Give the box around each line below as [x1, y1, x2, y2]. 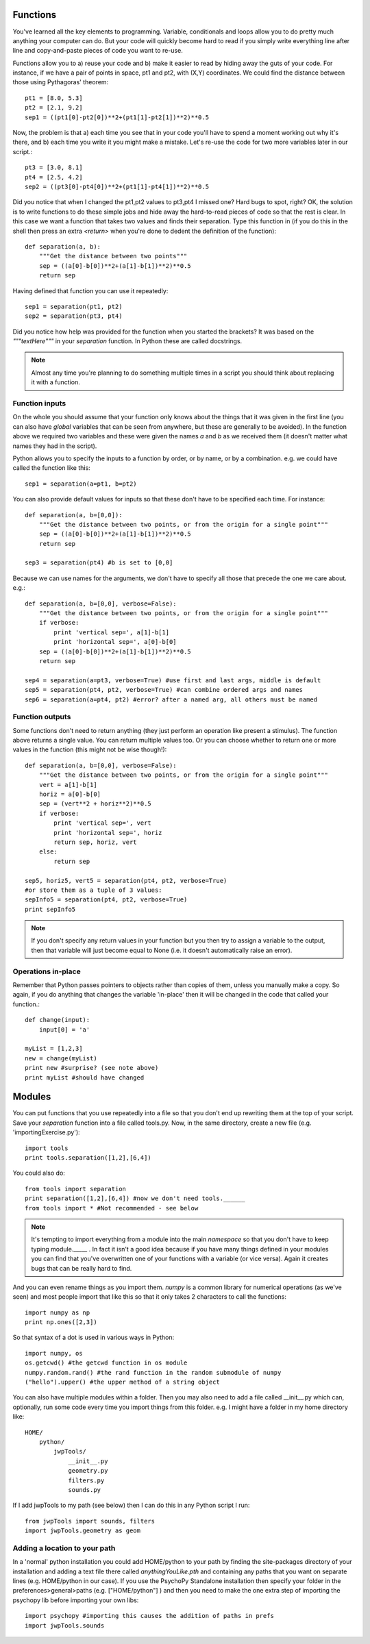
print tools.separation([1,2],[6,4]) [25, 1154, 152, 1161]
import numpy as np [25, 1308, 90, 1317]
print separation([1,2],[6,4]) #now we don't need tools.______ [25, 1195, 246, 1202]
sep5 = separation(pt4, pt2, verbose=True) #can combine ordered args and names [25, 686, 304, 694]
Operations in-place [12, 967, 82, 976]
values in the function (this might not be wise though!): [12, 745, 167, 754]
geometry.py [68, 1467, 108, 1475]
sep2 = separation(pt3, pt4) [25, 312, 123, 320]
